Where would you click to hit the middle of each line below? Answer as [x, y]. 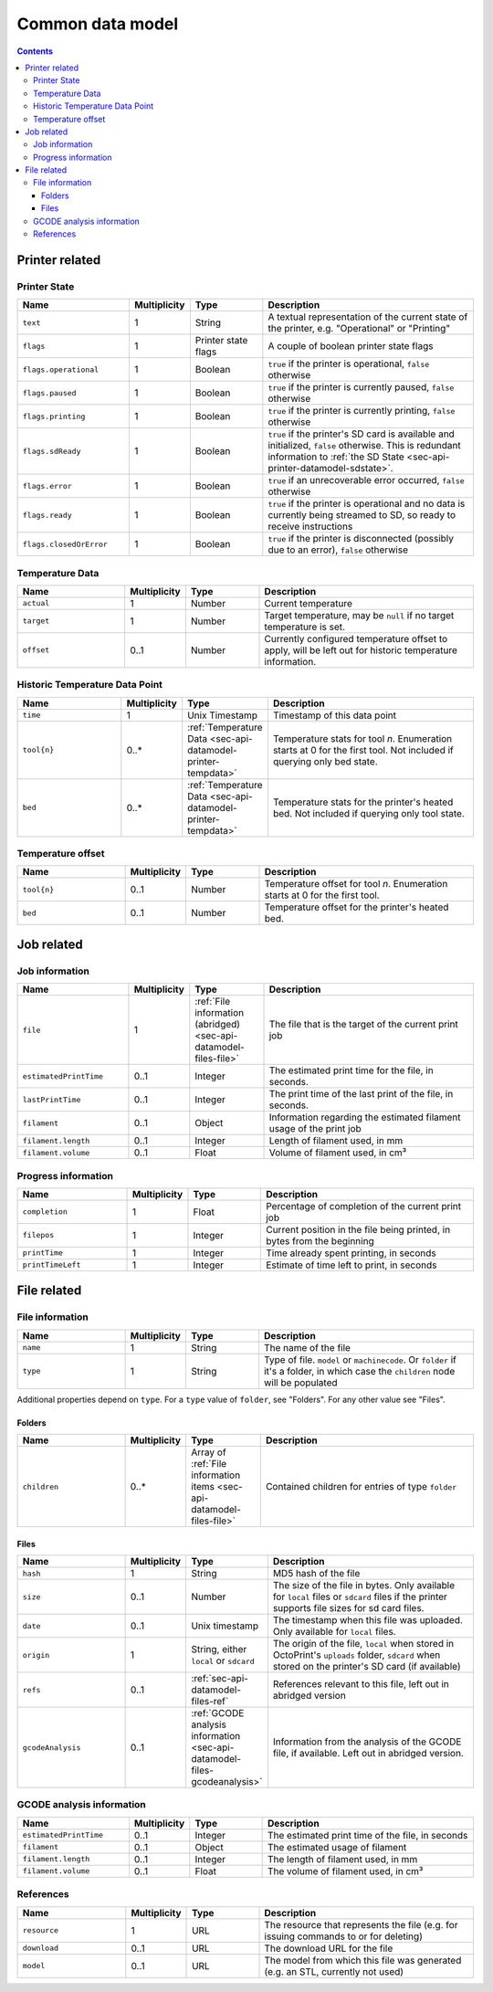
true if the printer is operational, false [349, 364]
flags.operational [61, 369]
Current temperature [309, 603]
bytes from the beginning [320, 1240]
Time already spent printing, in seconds [351, 1253]
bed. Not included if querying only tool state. [368, 813]
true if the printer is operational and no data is [367, 504]
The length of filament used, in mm [342, 1859]
